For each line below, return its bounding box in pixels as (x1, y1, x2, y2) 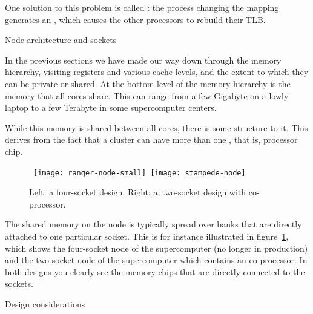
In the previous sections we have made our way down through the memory (5, 53, 282, 66)
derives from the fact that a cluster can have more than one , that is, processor (5, 133, 298, 146)
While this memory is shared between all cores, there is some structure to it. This (5, 121, 308, 134)
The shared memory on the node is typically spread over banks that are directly (5, 218, 302, 231)
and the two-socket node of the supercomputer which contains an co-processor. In (5, 253, 308, 266)
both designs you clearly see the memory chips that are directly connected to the (5, 265, 305, 278)
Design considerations (5, 297, 85, 310)
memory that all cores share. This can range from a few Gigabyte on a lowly (5, 89, 289, 102)
